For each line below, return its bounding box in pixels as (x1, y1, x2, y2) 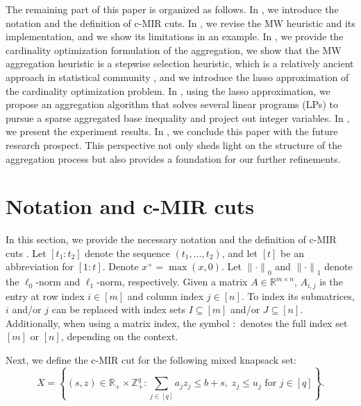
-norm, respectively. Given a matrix (96, 274, 248, 289)
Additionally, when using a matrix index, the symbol (6, 315, 230, 330)
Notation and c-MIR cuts (6, 192, 254, 220)
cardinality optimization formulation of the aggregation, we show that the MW (6, 42, 342, 57)
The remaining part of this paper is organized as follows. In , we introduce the (6, 2, 339, 16)
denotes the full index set (240, 315, 348, 330)
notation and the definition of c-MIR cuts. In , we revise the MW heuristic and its (6, 15, 355, 30)
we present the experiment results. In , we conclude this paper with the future (6, 124, 338, 139)
